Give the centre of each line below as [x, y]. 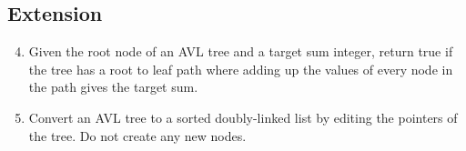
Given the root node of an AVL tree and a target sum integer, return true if [241, 51]
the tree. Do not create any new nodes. [137, 135]
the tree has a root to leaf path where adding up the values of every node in [241, 69]
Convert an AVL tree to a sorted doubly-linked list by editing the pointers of [243, 117]
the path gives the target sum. [113, 87]
